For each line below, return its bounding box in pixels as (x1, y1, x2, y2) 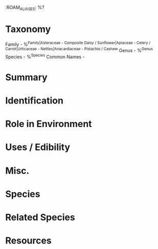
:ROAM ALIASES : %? (5, 5, 45, 12)
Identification (5, 95, 64, 107)
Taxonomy (5, 23, 51, 35)
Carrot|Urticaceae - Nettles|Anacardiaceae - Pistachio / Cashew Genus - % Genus (5, 46, 153, 54)
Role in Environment (5, 118, 92, 130)
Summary (5, 71, 47, 83)
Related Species (5, 212, 75, 223)
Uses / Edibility (5, 141, 70, 153)
